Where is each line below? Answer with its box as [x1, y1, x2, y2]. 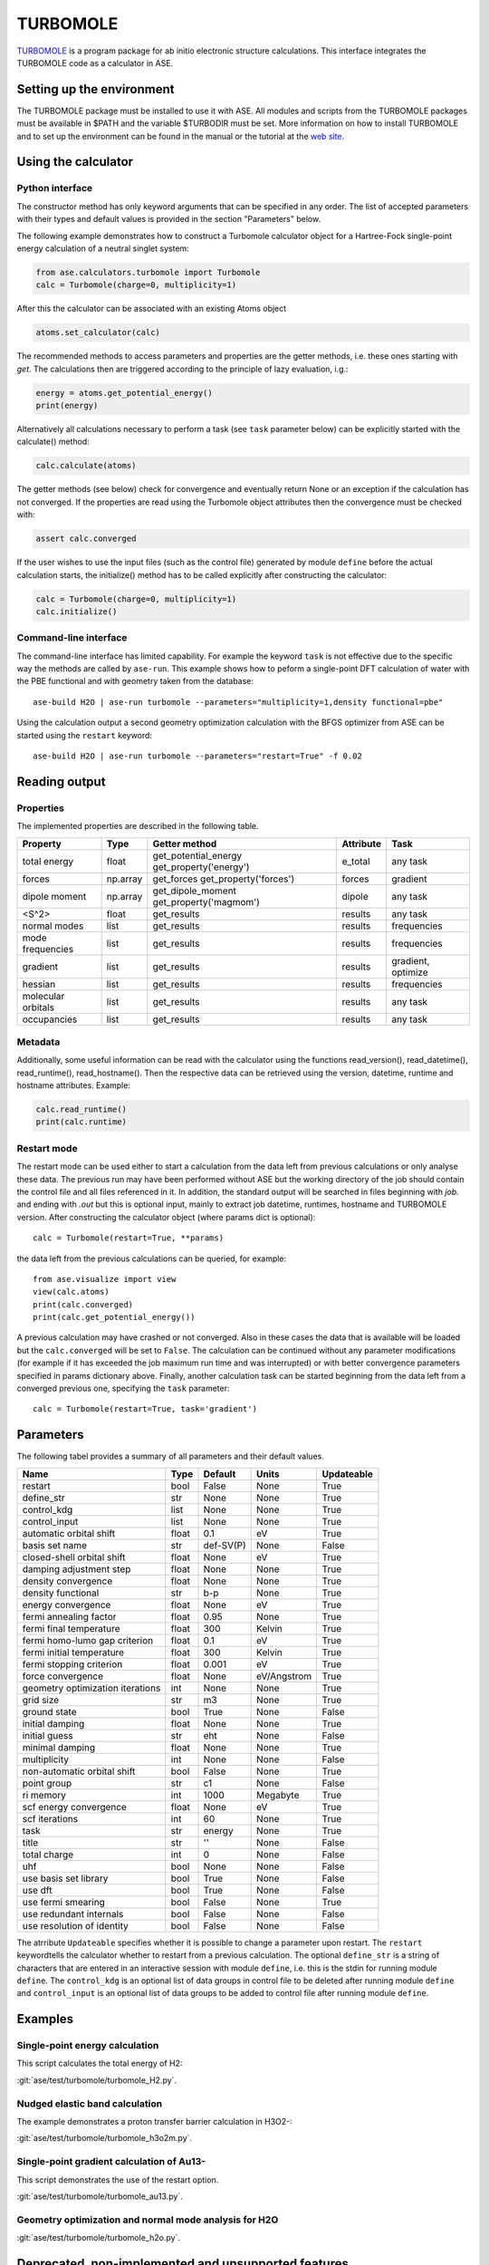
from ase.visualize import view [33, 1274, 177, 1284]
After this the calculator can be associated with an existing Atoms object [16, 304, 287, 314]
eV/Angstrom [256, 1670, 312, 1682]
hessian [22, 978, 56, 990]
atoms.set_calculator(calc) [35, 327, 160, 338]
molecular [22, 989, 65, 1002]
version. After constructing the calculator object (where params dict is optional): [16, 1211, 316, 1222]
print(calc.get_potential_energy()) [33, 1312, 196, 1323]
